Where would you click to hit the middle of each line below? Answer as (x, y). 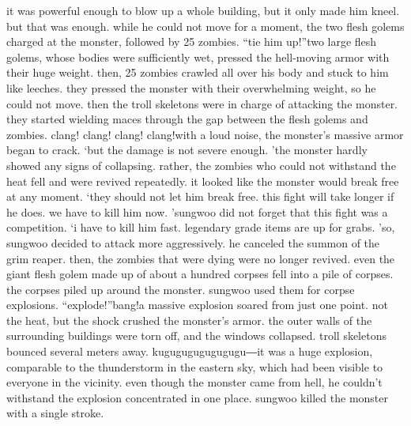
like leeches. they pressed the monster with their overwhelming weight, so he (191, 87)
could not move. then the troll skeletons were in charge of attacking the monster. (202, 103)
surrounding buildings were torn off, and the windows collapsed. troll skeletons (196, 336)
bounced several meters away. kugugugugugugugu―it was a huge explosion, (190, 351)
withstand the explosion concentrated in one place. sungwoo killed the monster (197, 397)
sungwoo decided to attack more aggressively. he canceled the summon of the (193, 242)
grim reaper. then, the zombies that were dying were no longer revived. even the (201, 258)
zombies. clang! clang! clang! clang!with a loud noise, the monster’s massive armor (205, 134)
